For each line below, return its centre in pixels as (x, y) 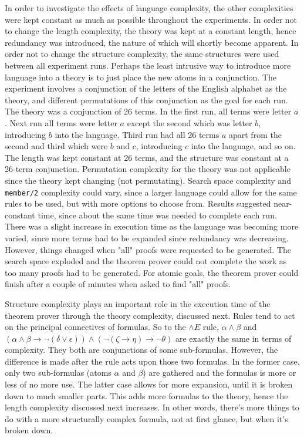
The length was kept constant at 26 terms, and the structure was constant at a (147, 157)
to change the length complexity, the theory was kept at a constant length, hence (151, 31)
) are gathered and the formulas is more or (219, 373)
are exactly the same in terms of (233, 338)
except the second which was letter (190, 122)
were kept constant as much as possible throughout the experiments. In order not (151, 19)
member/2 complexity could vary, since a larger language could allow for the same (151, 192)
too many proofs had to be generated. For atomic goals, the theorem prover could (152, 272)
